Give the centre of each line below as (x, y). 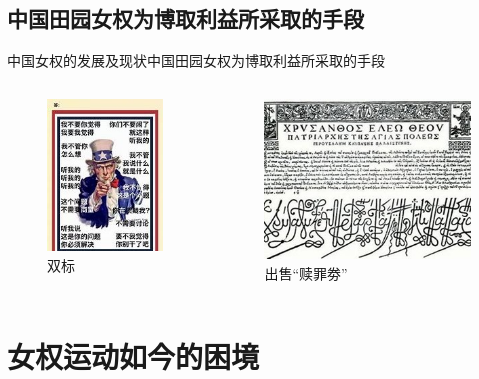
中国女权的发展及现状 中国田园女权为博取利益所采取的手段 (196, 60)
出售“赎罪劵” (306, 272)
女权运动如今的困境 (133, 355)
